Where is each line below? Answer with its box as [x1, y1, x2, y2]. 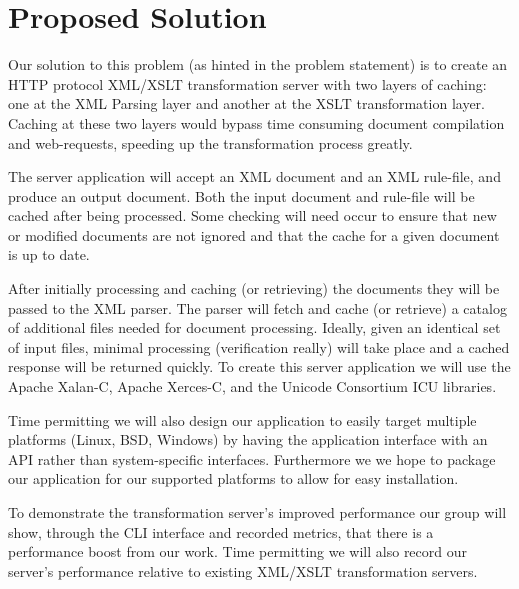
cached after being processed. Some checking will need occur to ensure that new [8, 205, 497, 226]
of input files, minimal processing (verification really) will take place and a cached [8, 336, 510, 357]
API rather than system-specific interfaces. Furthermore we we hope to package [8, 448, 496, 469]
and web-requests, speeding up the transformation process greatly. [8, 132, 413, 153]
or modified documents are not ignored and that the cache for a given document [8, 224, 500, 245]
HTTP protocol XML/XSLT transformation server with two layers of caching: [8, 73, 487, 94]
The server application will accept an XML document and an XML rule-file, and [8, 166, 501, 187]
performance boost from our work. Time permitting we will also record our [8, 541, 468, 562]
